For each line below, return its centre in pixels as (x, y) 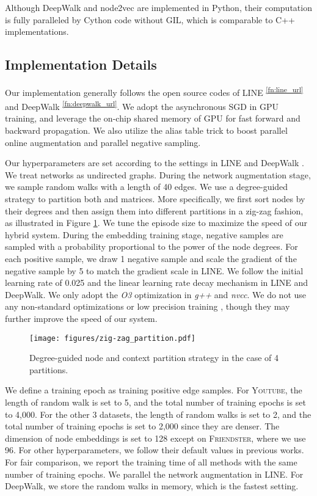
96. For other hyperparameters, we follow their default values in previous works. (155, 450)
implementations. (37, 31)
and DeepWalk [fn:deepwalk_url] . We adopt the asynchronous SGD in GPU (142, 105)
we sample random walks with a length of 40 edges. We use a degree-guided (147, 187)
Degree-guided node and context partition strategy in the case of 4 (154, 358)
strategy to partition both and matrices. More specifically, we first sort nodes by (155, 199)
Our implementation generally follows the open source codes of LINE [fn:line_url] (154, 91)
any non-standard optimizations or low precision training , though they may (148, 306)
